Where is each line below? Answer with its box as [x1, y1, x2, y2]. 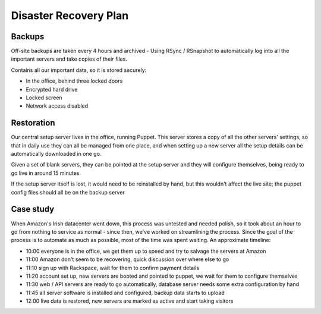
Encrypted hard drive [26, 86, 78, 93]
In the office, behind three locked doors [26, 77, 123, 84]
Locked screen [26, 94, 62, 101]
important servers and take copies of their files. [11, 55, 127, 62]
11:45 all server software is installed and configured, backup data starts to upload [26, 289, 225, 296]
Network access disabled [26, 102, 89, 109]
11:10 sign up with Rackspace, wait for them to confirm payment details [26, 264, 199, 271]
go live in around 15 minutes [11, 169, 80, 177]
